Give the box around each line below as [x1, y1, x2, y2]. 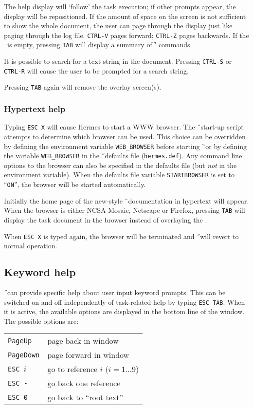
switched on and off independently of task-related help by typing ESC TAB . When [4, 297, 245, 307]
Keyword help [4, 264, 76, 279]
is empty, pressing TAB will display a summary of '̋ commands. [7, 39, 192, 50]
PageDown [8, 351, 40, 359]
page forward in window [47, 349, 129, 361]
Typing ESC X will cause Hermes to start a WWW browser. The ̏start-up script [4, 122, 244, 132]
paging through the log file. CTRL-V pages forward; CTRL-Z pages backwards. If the [4, 30, 249, 40]
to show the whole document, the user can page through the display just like [4, 20, 233, 31]
